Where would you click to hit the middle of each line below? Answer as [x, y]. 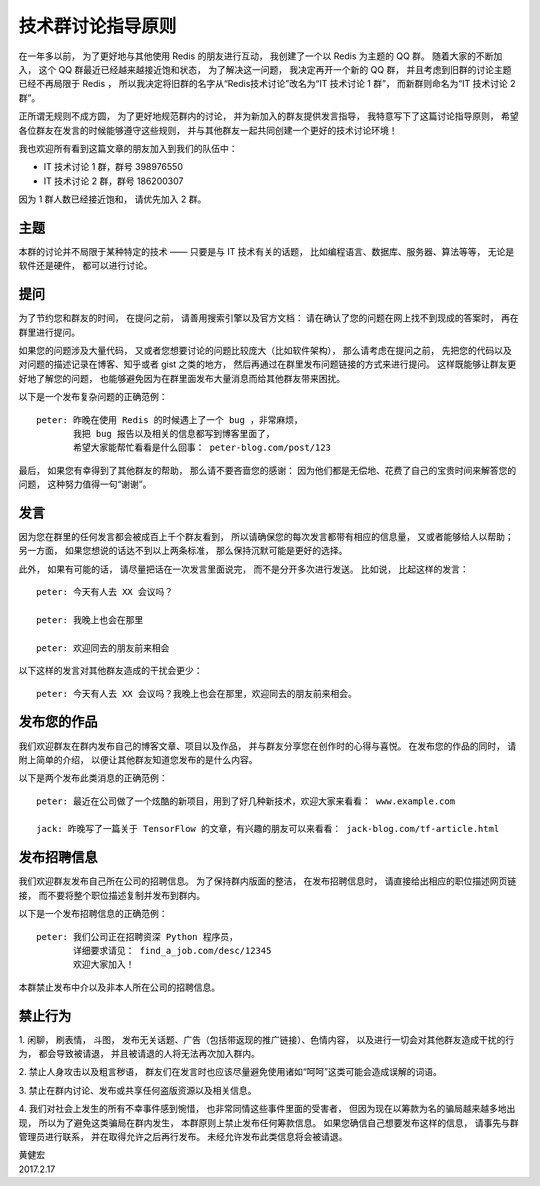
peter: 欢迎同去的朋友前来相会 [103, 648]
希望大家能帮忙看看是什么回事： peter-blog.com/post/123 [202, 448]
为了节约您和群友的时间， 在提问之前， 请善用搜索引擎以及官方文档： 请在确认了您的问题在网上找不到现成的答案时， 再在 [268, 318]
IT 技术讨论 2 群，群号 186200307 [113, 181]
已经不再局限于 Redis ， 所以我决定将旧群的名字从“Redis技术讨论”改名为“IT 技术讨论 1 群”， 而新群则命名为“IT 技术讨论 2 [267, 84]
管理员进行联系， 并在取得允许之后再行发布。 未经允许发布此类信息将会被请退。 [183, 1136]
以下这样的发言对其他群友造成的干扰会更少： [110, 671]
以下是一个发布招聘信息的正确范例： [93, 914]
